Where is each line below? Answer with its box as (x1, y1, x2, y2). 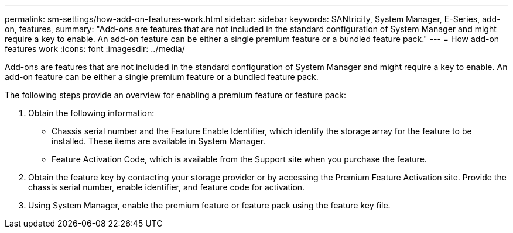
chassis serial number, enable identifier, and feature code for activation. (28, 182, 305, 192)
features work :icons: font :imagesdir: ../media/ (5, 44, 185, 54)
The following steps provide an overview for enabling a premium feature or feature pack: (5, 90, 346, 100)
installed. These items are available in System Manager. (52, 136, 266, 146)
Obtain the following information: (28, 108, 155, 118)
